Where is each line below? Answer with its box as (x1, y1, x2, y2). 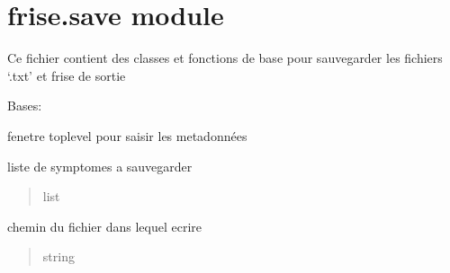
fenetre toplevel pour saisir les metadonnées (7, 126, 247, 145)
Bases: (7, 96, 42, 115)
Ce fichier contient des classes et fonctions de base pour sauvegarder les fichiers (7, 48, 443, 67)
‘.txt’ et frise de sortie (7, 66, 126, 84)
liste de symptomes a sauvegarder (7, 156, 193, 175)
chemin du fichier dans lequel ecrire (7, 216, 202, 235)
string (42, 247, 75, 266)
